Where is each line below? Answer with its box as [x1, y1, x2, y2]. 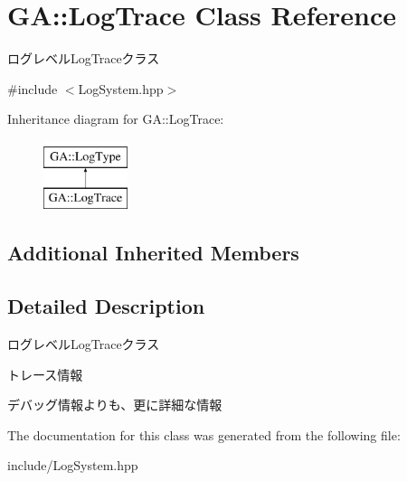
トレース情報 [7, 364, 83, 383]
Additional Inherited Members [7, 239, 299, 267]
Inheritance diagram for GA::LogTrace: [7, 109, 224, 128]
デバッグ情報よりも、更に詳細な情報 [7, 395, 222, 414]
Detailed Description [7, 292, 205, 320]
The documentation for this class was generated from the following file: [7, 425, 401, 444]
